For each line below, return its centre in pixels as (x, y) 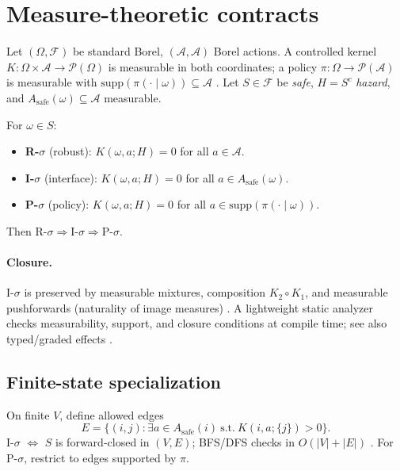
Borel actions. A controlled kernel (295, 51)
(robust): (70, 151)
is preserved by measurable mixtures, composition (145, 292)
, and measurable (347, 292)
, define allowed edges (112, 414)
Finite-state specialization (114, 382)
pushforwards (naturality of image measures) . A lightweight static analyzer (190, 307)
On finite (28, 414)
